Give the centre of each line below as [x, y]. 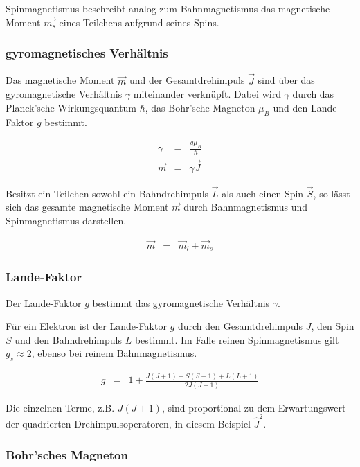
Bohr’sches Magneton [67, 454]
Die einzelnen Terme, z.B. [60, 407]
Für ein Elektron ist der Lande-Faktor [86, 326]
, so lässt [332, 193]
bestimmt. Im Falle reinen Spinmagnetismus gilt [237, 339]
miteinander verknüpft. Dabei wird [207, 94]
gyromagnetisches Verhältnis [87, 53]
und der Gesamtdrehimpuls [187, 80]
